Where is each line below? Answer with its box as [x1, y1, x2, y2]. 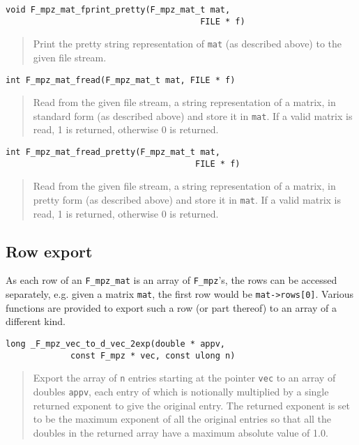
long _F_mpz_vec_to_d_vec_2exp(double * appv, [6, 338, 225, 349]
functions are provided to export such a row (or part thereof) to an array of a [6, 300, 337, 315]
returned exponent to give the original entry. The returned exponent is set [33, 398, 351, 412]
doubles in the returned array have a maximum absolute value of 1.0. [33, 425, 328, 439]
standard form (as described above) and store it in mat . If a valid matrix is [33, 108, 353, 123]
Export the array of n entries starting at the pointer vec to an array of [33, 370, 336, 385]
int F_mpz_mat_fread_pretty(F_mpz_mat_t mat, [6, 147, 220, 158]
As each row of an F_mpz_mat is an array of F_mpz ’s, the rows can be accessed [6, 273, 337, 287]
